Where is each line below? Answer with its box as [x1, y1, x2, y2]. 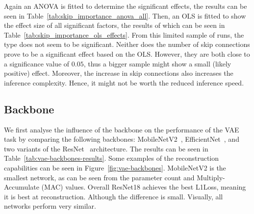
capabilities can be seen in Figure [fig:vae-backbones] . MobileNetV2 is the [4, 162, 226, 172]
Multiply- [197, 172, 225, 182]
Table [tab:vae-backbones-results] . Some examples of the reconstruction [4, 153, 219, 163]
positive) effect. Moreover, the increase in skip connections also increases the [4, 68, 233, 78]
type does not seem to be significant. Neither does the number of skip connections [4, 39, 250, 49]
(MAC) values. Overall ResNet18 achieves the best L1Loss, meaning [41, 182, 246, 192]
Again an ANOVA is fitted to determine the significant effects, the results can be [4, 1, 247, 11]
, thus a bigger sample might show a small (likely [83, 58, 231, 68]
